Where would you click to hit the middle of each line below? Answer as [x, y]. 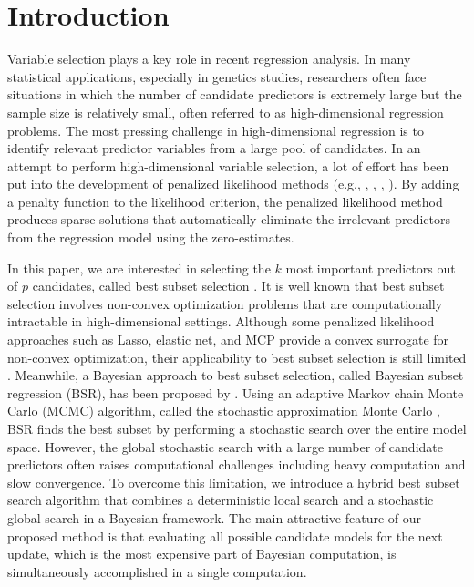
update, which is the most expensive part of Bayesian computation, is [202, 554]
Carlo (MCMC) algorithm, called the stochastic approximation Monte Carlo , [224, 411]
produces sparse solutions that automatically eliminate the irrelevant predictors [229, 219]
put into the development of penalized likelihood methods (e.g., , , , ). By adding [233, 184]
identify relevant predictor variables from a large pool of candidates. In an [214, 148]
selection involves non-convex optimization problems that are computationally [225, 303]
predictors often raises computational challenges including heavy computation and [237, 464]
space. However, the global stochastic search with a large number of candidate [225, 446]
